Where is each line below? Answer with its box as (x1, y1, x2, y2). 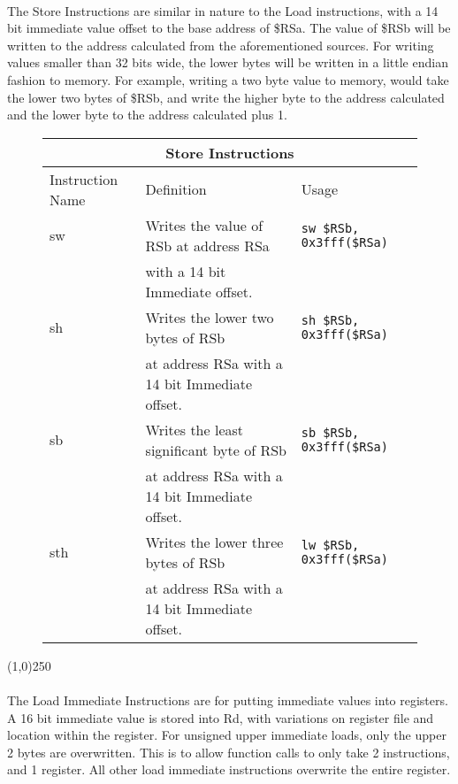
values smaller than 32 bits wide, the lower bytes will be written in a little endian (7, 53, 448, 72)
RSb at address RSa (145, 234, 270, 256)
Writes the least (145, 419, 244, 440)
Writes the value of (145, 214, 263, 235)
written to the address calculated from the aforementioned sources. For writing (7, 35, 434, 54)
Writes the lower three (145, 531, 284, 552)
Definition (145, 179, 207, 200)
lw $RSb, (301, 537, 360, 552)
